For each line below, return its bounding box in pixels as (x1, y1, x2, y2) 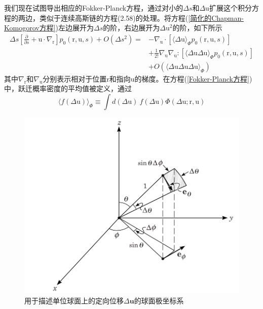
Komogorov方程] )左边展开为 (4, 22, 94, 33)
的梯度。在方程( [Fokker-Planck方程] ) (134, 73, 252, 84)
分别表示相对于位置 (43, 73, 107, 84)
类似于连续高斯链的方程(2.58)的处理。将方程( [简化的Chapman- (39, 12, 244, 23)
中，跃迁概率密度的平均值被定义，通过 (4, 83, 132, 94)
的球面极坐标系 (134, 295, 184, 305)
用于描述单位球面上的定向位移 (24, 295, 124, 305)
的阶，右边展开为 (103, 22, 160, 33)
